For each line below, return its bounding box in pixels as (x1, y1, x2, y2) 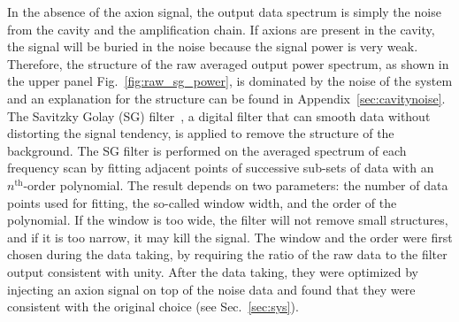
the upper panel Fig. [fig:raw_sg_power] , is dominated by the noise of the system (7, 72, 453, 90)
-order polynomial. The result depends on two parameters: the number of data (23, 175, 448, 194)
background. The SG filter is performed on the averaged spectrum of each (7, 141, 407, 159)
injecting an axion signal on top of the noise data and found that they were (7, 280, 416, 298)
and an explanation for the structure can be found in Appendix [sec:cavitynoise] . (7, 88, 446, 107)
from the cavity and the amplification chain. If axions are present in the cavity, (7, 19, 435, 38)
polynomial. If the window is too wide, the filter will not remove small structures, (7, 211, 448, 229)
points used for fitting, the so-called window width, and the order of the (7, 193, 397, 211)
